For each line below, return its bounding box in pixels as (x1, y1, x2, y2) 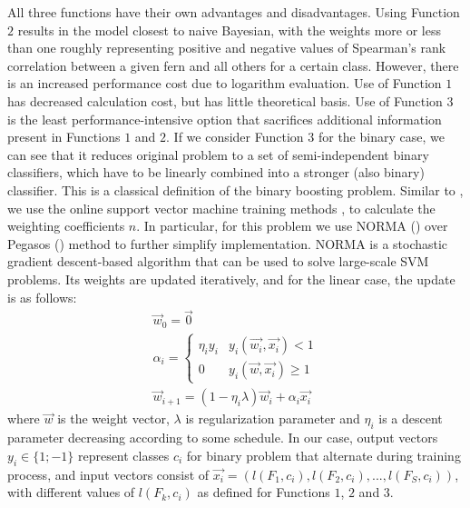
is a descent (378, 409, 443, 428)
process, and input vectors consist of (7, 464, 210, 483)
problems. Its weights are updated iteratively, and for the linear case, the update (7, 269, 455, 288)
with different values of (7, 483, 135, 502)
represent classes (77, 445, 170, 464)
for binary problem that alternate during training (186, 445, 461, 464)
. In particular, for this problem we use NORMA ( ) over (136, 216, 448, 235)
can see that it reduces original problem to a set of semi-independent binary (7, 144, 429, 164)
